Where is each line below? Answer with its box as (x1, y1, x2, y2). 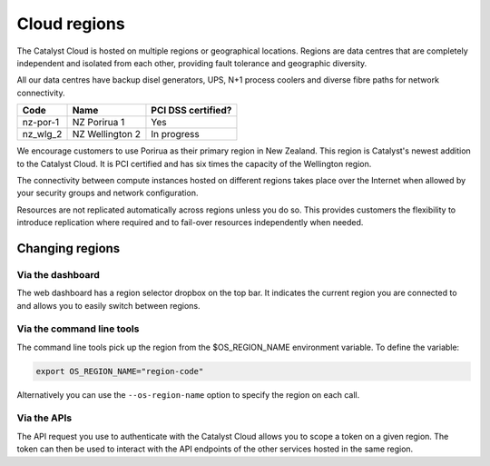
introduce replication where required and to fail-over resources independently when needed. (16, 217, 364, 228)
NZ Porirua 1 (72, 116, 125, 129)
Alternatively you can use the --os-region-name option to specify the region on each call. (16, 389, 360, 400)
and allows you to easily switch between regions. (16, 300, 201, 311)
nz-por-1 (22, 116, 60, 129)
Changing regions (16, 241, 121, 256)
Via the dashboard (16, 268, 100, 281)
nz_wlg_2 (22, 128, 63, 141)
